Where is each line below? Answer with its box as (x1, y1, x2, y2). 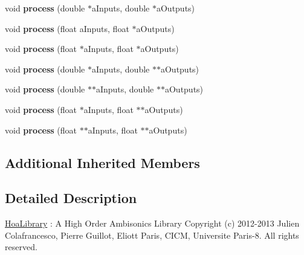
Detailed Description (5, 189, 137, 207)
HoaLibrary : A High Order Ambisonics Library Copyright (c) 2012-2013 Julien (5, 217, 300, 230)
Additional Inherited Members (5, 153, 200, 172)
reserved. (5, 240, 37, 253)
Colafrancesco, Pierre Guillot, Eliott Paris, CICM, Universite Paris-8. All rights (5, 228, 299, 241)
